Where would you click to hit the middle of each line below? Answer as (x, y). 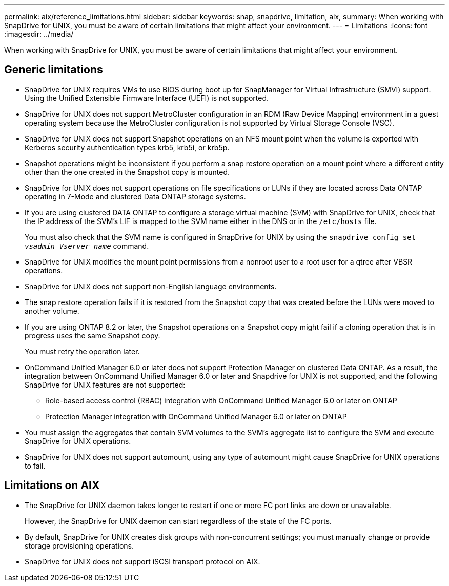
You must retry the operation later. (82, 351)
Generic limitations (54, 70)
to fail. (35, 466)
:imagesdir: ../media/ (39, 34)
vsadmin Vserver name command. (87, 246)
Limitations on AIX (52, 486)
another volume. (52, 311)
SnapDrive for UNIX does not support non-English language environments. (151, 286)
